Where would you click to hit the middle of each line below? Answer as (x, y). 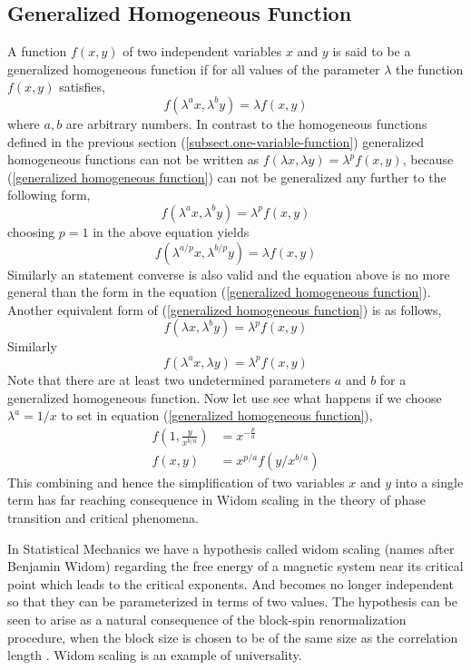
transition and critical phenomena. (103, 518)
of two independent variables (202, 51)
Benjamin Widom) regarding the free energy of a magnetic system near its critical (235, 566)
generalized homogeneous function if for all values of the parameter (194, 69)
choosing (31, 231)
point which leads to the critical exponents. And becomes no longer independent (231, 583)
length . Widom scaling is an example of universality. (155, 655)
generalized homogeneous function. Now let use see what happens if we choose (225, 397)
